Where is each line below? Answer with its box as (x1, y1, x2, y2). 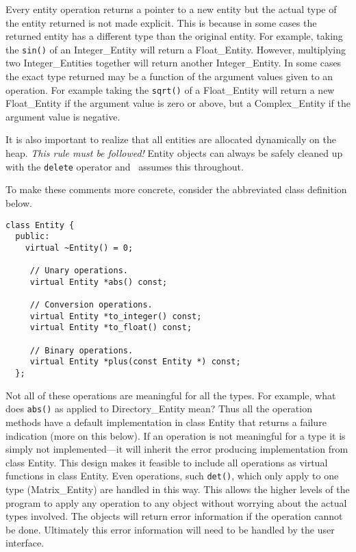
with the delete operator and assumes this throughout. (5, 159, 244, 173)
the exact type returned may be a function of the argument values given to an (5, 69, 333, 84)
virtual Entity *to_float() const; (29, 323, 192, 333)
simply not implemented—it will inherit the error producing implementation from (5, 442, 348, 456)
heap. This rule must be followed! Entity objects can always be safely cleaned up (5, 146, 343, 160)
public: (15, 231, 50, 242)
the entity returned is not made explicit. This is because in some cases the (5, 15, 317, 29)
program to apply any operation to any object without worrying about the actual (5, 495, 347, 510)
